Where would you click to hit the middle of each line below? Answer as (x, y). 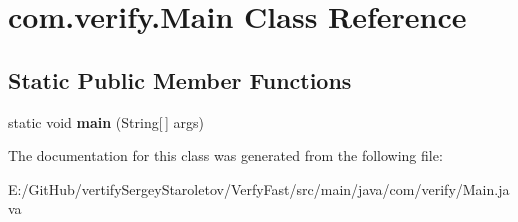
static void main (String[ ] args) (106, 121)
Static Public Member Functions (180, 79)
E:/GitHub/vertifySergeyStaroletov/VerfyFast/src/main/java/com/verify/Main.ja (259, 188)
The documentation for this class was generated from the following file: (225, 155)
